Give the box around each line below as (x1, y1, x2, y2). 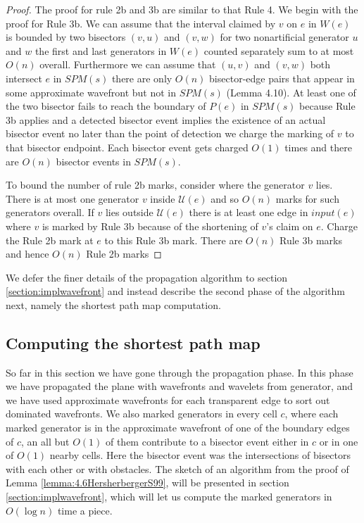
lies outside (105, 205, 153, 220)
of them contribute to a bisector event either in (105, 434, 309, 448)
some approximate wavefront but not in (6, 84, 177, 99)
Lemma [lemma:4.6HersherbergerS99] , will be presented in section (6, 475, 289, 490)
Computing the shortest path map (6, 332, 261, 353)
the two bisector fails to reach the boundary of (6, 99, 206, 113)
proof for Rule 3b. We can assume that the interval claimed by (6, 15, 276, 30)
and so (211, 191, 239, 206)
